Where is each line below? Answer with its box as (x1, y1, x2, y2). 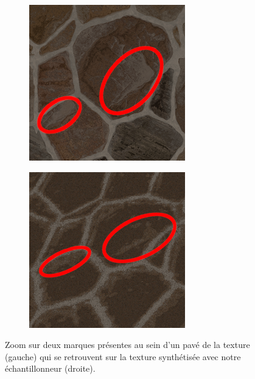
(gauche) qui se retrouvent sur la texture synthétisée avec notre (5, 350, 241, 363)
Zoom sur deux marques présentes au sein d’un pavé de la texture (5, 338, 250, 351)
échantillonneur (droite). (5, 362, 96, 375)
